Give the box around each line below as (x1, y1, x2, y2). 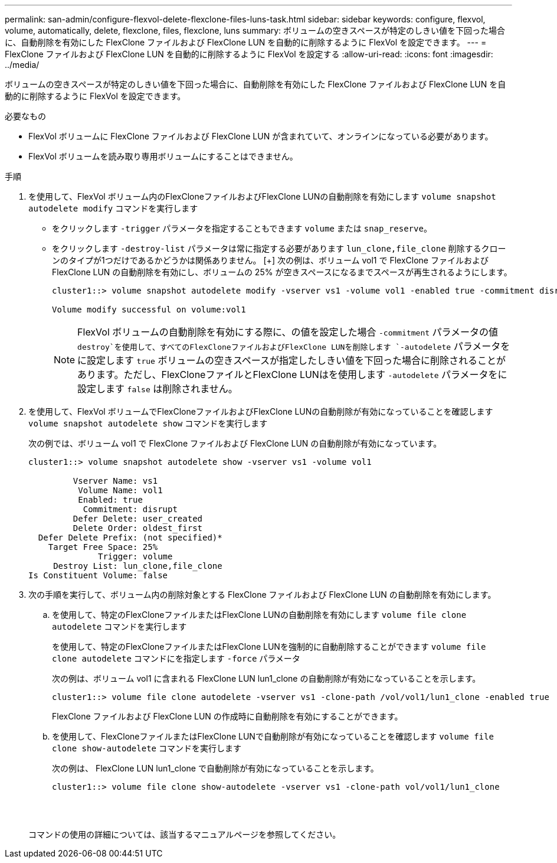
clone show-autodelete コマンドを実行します (52, 743, 241, 753)
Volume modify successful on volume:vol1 (52, 305, 246, 314)
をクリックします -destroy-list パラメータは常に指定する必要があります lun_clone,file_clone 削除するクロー (52, 243, 506, 253)
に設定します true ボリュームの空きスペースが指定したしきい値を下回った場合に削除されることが (77, 354, 506, 366)
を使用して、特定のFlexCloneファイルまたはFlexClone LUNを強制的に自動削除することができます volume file (52, 641, 486, 652)
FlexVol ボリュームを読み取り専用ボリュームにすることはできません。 (28, 151, 298, 161)
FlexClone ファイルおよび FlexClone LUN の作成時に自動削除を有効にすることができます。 (52, 711, 403, 721)
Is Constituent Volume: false (28, 571, 168, 580)
